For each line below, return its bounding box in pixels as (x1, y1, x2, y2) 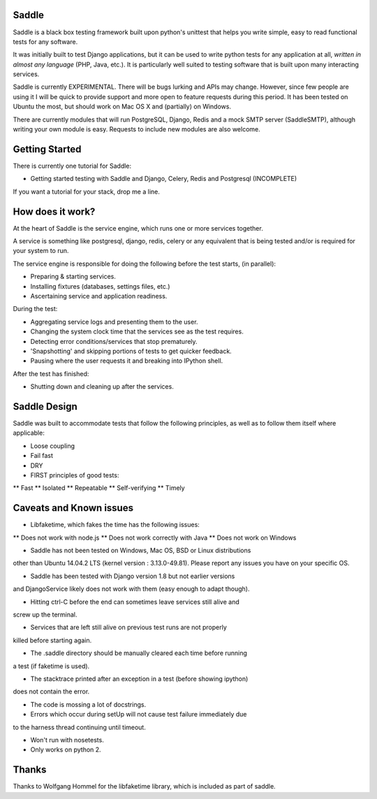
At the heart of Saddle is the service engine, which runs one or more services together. (13, 224, 263, 232)
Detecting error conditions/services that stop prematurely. (30, 337, 198, 345)
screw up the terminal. (13, 610, 77, 619)
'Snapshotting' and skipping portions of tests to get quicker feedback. (30, 347, 232, 355)
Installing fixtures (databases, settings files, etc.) (30, 282, 170, 290)
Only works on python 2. (30, 745, 101, 754)
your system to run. (13, 247, 69, 255)
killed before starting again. (13, 636, 92, 645)
